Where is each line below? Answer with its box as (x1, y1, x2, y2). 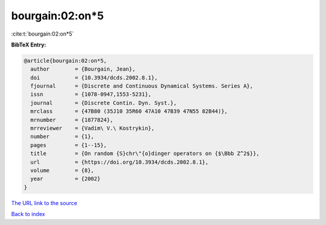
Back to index (11, 211, 45, 218)
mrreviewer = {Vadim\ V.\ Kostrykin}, (30, 125, 155, 132)
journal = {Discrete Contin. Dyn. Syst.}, (30, 100, 177, 106)
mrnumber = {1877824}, (30, 116, 113, 123)
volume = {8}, (30, 167, 95, 174)
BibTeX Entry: (11, 41, 46, 48)
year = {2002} (30, 176, 101, 182)
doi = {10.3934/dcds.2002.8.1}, (30, 74, 158, 81)
